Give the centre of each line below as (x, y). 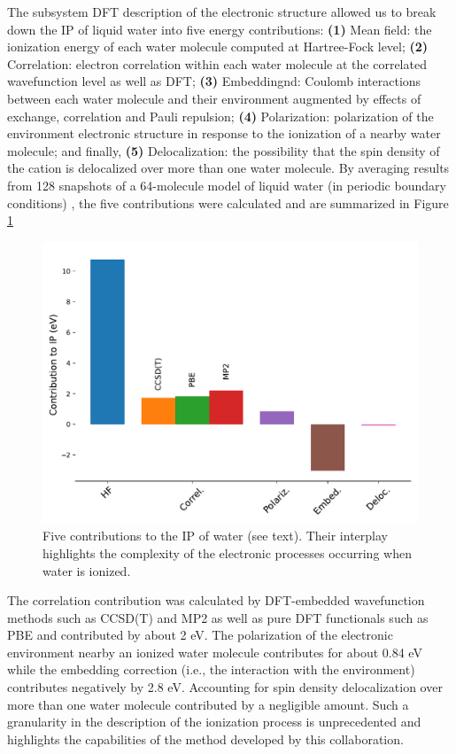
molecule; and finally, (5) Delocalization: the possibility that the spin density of (224, 150)
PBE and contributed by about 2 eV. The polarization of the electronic (200, 635)
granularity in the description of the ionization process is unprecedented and (214, 722)
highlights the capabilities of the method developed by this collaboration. (205, 738)
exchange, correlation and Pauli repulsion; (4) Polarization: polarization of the (220, 116)
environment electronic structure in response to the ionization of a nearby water (224, 133)
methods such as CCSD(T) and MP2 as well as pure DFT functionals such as (218, 617)
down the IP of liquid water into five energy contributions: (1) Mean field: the (220, 29)
